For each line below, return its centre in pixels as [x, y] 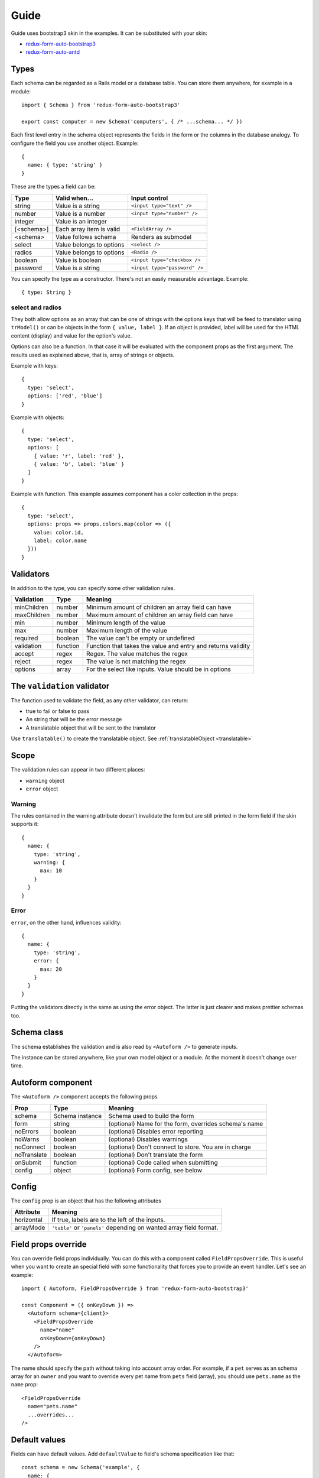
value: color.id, [58, 532]
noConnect [30, 1147]
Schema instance [78, 1116]
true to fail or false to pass [58, 711]
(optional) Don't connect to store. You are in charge [180, 1147]
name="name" [57, 1330]
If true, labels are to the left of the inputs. [108, 1220]
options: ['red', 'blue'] [65, 396]
